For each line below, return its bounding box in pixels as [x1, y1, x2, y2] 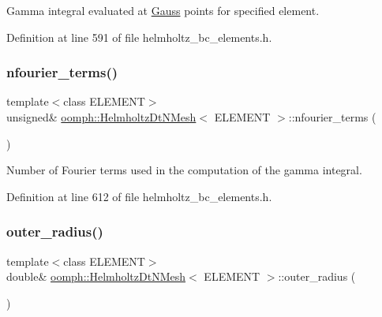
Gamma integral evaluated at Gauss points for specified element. [6, 2, 320, 18]
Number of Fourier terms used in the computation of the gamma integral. [6, 162, 362, 178]
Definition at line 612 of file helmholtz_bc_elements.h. [6, 188, 272, 204]
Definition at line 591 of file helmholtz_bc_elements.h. [6, 28, 272, 45]
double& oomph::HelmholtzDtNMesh [6, 268, 186, 285]
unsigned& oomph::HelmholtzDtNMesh [6, 109, 197, 125]
